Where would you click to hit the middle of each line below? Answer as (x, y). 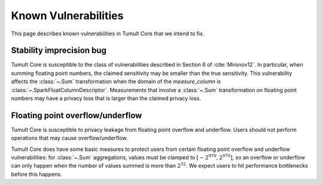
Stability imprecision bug (59, 51)
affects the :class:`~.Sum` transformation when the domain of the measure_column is (116, 81)
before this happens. (36, 174)
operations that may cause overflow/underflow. (69, 138)
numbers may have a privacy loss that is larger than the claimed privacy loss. (106, 98)
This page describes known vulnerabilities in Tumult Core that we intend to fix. (108, 34)
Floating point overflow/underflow (77, 115)
